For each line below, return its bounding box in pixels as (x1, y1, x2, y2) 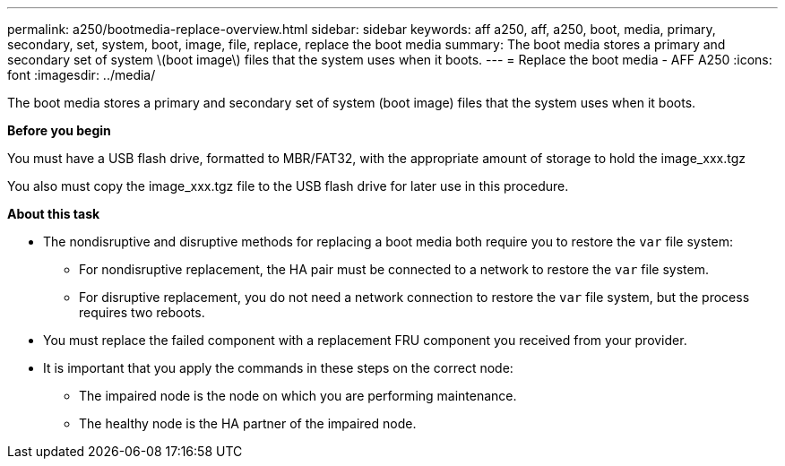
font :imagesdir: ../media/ (7, 67, 156, 82)
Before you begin (7, 123, 111, 138)
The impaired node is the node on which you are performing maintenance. (79, 388, 517, 403)
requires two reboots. (79, 305, 205, 320)
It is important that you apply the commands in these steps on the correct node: (43, 360, 513, 375)
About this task (7, 206, 100, 221)
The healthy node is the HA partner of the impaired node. (79, 416, 417, 431)
